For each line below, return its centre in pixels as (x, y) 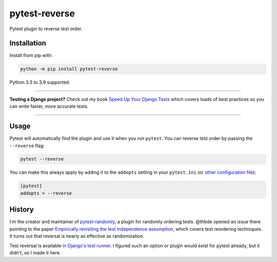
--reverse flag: (27, 146)
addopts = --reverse (46, 193)
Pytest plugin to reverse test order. (46, 29)
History (22, 209)
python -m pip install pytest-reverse (69, 69)
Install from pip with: (31, 55)
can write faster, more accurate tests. (49, 106)
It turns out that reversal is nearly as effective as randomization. (77, 236)
